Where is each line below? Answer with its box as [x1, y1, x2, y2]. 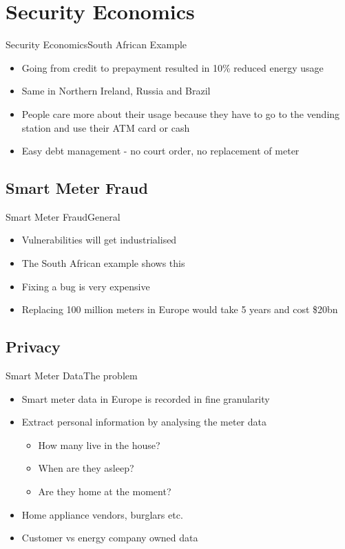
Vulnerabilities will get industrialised [21, 232, 177, 247]
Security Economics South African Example [6, 37, 187, 52]
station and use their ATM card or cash [21, 120, 190, 134]
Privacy [6, 336, 61, 357]
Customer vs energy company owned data [21, 530, 198, 545]
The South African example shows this [21, 256, 185, 270]
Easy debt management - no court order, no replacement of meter [21, 143, 300, 158]
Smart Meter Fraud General [6, 209, 121, 223]
